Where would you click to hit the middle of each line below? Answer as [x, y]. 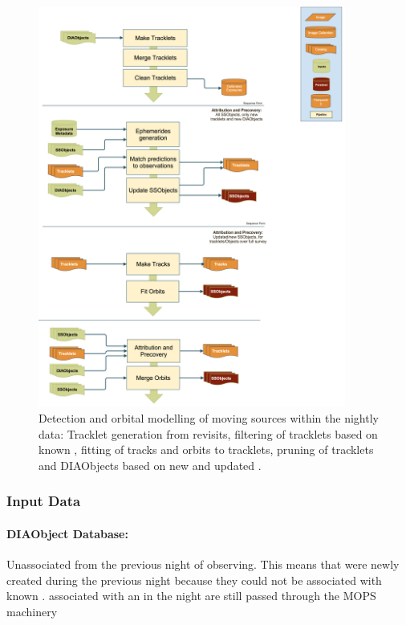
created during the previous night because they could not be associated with [194, 580]
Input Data [44, 501]
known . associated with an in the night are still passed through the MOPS [191, 596]
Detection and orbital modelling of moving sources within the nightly [209, 418]
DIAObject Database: [67, 533]
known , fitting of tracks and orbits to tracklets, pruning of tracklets [206, 449]
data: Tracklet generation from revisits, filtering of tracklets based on [208, 433]
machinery [32, 611]
